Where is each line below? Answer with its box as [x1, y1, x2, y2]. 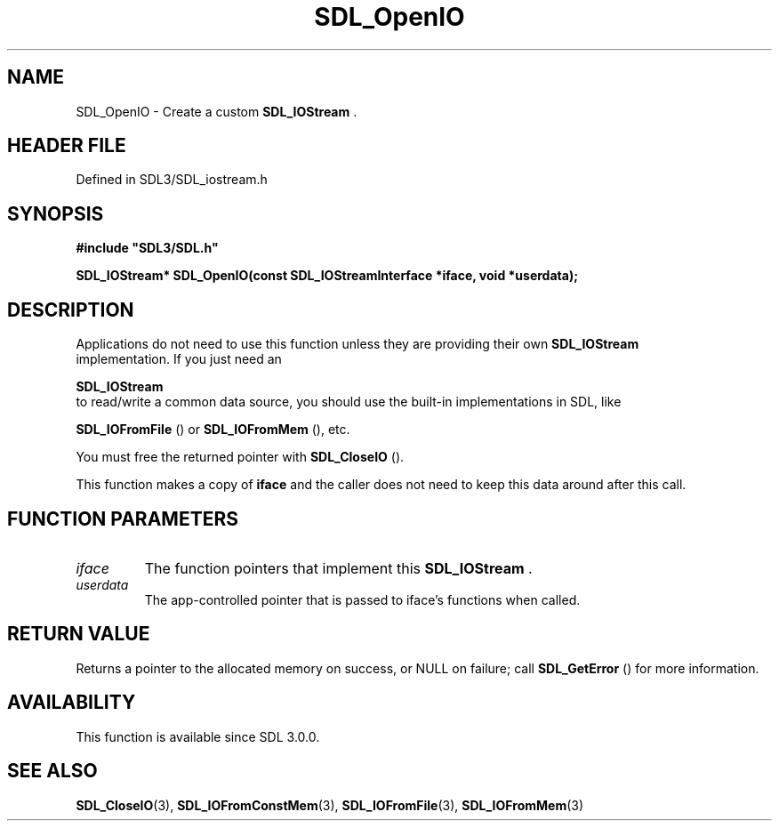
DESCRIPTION [7, 298, 134, 321]
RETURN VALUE [7, 623, 150, 646]
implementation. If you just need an [76, 351, 282, 367]
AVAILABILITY [7, 691, 136, 714]
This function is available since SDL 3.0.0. [76, 728, 320, 744]
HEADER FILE [7, 134, 126, 157]
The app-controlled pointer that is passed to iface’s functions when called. [144, 591, 581, 607]
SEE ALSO [7, 760, 98, 783]
